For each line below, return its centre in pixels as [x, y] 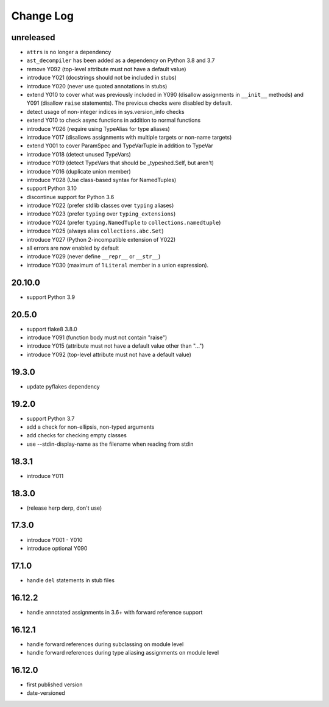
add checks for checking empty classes [77, 435]
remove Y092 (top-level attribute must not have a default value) [106, 69]
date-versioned [46, 693]
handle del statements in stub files [71, 580]
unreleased [33, 37]
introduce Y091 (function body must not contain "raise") [97, 337]
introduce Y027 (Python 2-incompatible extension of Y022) [101, 239]
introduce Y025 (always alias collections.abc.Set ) [95, 231]
